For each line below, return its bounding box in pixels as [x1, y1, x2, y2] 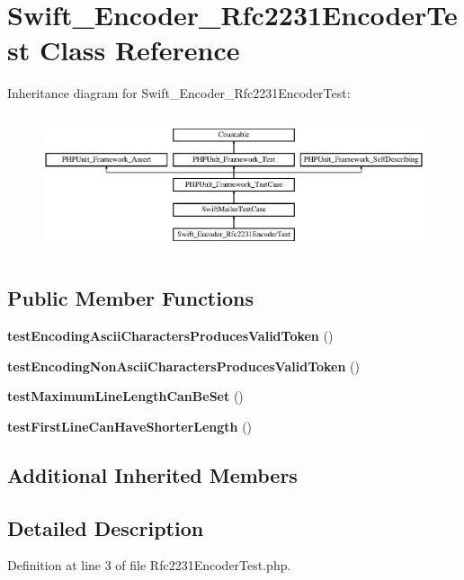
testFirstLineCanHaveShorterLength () [7, 416, 253, 435]
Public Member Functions [7, 284, 254, 312]
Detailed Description [7, 513, 204, 541]
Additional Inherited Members [7, 460, 298, 488]
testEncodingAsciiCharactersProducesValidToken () [7, 326, 334, 345]
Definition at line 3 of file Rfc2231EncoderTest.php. [7, 556, 291, 575]
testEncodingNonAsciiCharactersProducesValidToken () [7, 356, 360, 375]
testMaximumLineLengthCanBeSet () [7, 387, 244, 406]
